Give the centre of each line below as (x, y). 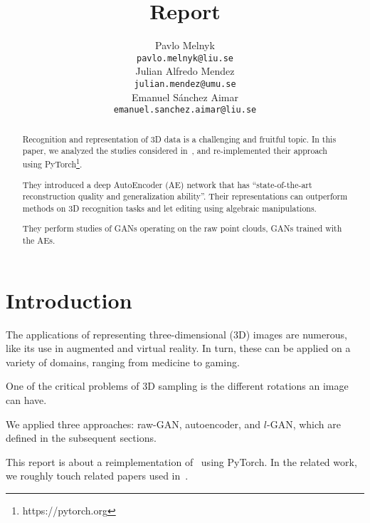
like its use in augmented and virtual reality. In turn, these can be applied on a (178, 348)
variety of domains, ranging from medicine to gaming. (123, 362)
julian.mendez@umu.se (185, 84)
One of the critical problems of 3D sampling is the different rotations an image (177, 386)
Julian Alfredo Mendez (185, 71)
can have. (26, 399)
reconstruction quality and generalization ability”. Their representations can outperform (185, 196)
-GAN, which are (303, 424)
